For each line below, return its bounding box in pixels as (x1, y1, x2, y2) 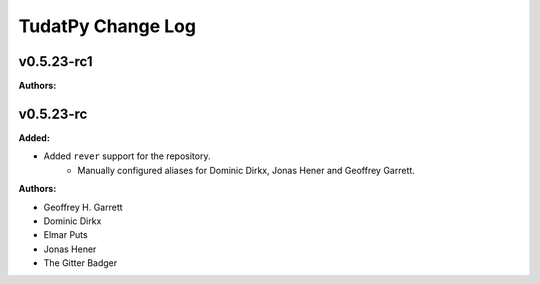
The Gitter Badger (43, 257, 118, 269)
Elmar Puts (43, 229, 89, 241)
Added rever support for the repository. (43, 150, 211, 162)
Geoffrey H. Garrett (43, 201, 124, 213)
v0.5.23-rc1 (18, 53, 93, 70)
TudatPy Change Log (18, 15, 197, 37)
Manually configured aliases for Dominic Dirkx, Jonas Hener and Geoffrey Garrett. (77, 164, 415, 176)
